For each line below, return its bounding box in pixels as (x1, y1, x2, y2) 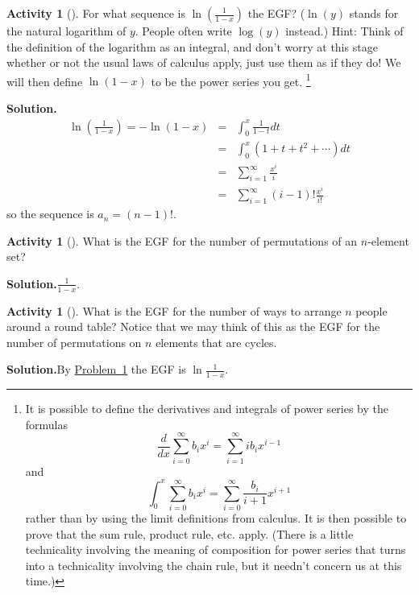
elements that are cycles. (156, 333, 277, 350)
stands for (349, 5, 399, 21)
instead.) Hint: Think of (285, 23, 404, 39)
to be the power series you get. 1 (151, 70, 311, 89)
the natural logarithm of (6, 23, 127, 39)
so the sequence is (6, 205, 94, 222)
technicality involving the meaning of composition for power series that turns (25, 541, 406, 558)
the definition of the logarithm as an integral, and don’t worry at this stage (6, 38, 378, 55)
